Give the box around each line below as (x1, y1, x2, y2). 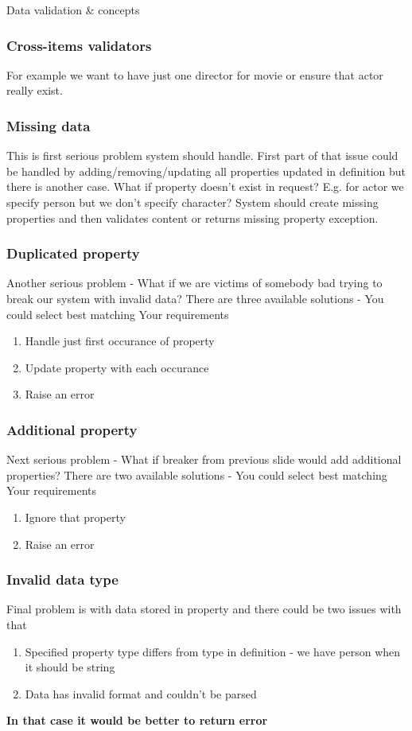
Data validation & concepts (6, 2, 140, 17)
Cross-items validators (6, 35, 152, 55)
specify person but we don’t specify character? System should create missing (6, 194, 379, 210)
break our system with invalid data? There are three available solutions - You (6, 290, 384, 306)
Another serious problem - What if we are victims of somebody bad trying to (6, 274, 383, 291)
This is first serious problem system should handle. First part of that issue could (6, 147, 398, 164)
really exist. (6, 82, 63, 99)
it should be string (25, 659, 115, 675)
